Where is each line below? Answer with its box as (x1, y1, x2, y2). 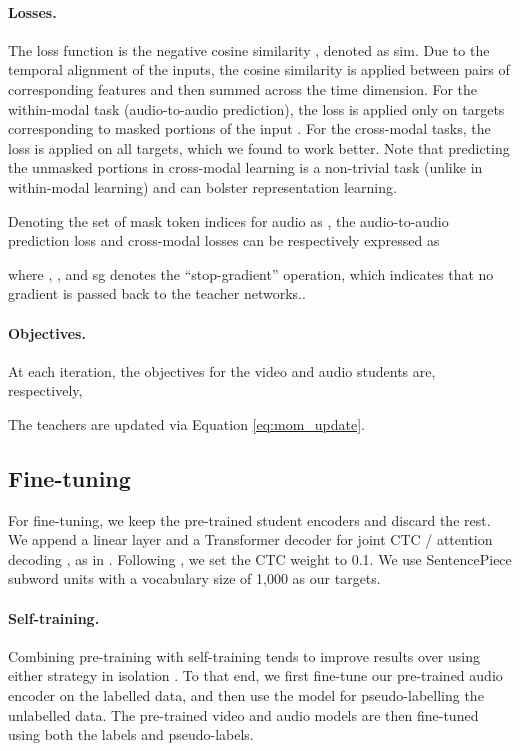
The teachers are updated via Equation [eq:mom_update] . (8, 413, 366, 434)
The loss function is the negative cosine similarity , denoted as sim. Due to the (8, 39, 490, 60)
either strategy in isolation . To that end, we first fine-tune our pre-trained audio (8, 665, 503, 686)
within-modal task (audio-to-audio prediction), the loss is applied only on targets (8, 98, 505, 119)
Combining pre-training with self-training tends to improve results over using (8, 645, 480, 666)
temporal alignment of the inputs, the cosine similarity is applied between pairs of (8, 59, 510, 80)
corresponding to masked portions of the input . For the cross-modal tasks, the (8, 118, 491, 139)
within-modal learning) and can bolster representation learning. (8, 176, 397, 197)
